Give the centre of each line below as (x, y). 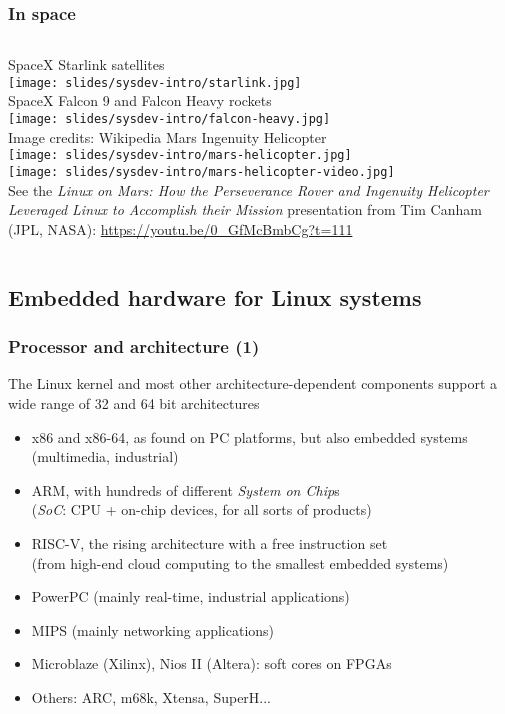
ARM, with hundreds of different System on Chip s (185, 489)
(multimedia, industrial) (105, 456)
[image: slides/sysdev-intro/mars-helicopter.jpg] (180, 155)
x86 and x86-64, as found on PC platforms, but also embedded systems (249, 436)
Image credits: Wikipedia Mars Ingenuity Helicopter (167, 136)
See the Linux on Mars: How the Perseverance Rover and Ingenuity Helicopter (248, 189)
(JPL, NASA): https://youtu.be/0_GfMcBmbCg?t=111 (180, 228)
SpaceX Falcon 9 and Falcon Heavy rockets (140, 100)
